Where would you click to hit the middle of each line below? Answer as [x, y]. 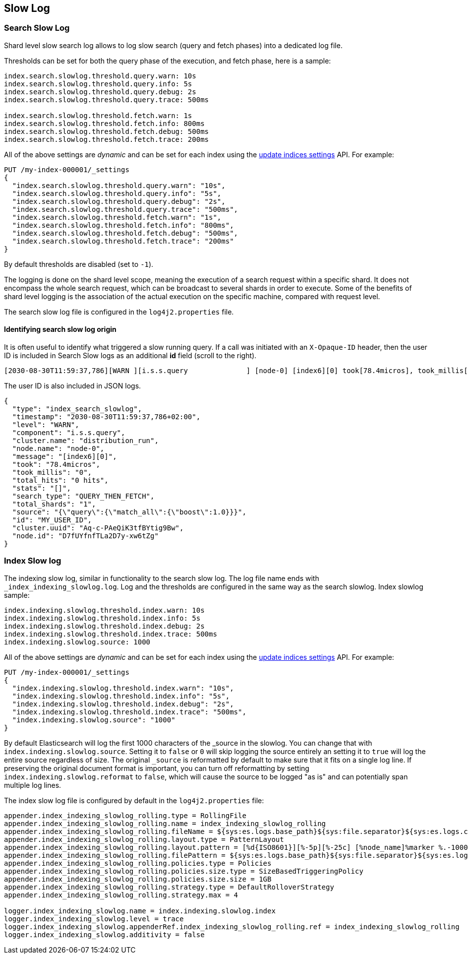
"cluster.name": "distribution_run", [85, 441]
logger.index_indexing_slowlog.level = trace [94, 919]
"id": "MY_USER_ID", [52, 520]
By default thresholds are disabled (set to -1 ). [79, 264]
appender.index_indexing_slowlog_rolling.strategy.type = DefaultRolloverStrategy [169, 887]
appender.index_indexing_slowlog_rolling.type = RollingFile [125, 815]
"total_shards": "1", [54, 504]
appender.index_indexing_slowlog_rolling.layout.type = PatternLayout [144, 839]
